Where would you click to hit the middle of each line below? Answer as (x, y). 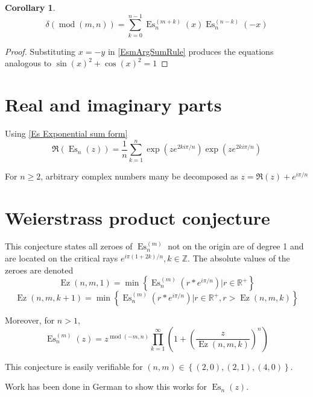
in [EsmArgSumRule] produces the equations (191, 51)
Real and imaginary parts (113, 105)
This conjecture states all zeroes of (69, 246)
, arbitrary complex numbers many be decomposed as (139, 176)
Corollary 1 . (30, 7)
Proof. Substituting (40, 51)
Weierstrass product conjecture (138, 217)
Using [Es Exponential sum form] (66, 133)
